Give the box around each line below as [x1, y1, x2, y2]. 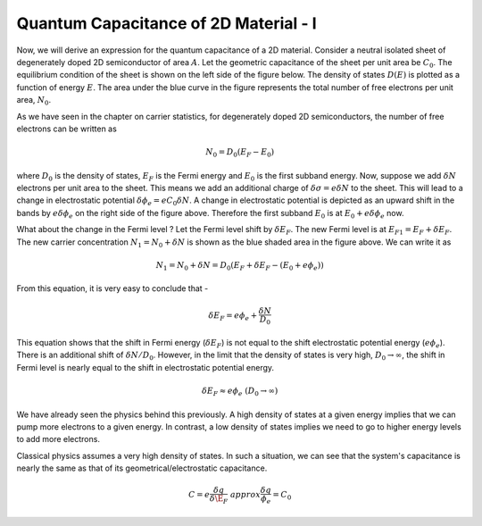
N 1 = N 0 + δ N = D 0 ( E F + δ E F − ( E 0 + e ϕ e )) [155, 260, 325, 272]
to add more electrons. [16, 434, 100, 445]
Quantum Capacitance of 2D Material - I [16, 13, 317, 33]
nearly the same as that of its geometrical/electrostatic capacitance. [16, 463, 268, 473]
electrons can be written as [16, 123, 118, 134]
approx [229, 489, 262, 500]
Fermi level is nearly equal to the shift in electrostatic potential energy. [16, 362, 275, 372]
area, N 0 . [16, 95, 52, 107]
